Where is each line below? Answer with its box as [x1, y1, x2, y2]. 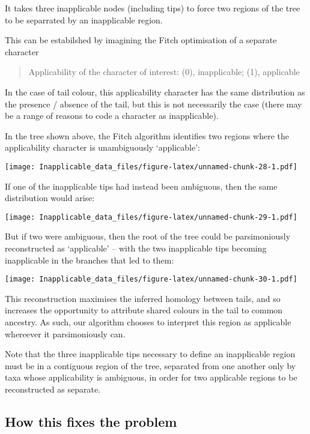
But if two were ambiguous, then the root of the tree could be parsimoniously [5, 230, 291, 243]
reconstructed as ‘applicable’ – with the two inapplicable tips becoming [5, 242, 267, 255]
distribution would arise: [5, 191, 95, 204]
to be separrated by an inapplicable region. [5, 13, 163, 26]
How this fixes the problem [5, 412, 177, 431]
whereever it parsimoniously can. [5, 327, 126, 340]
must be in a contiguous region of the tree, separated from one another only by [5, 359, 296, 372]
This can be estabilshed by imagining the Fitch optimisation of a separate [5, 34, 277, 46]
